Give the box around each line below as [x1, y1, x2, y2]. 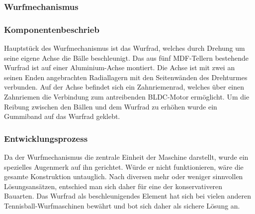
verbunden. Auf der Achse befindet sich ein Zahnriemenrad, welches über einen [4, 82, 245, 92]
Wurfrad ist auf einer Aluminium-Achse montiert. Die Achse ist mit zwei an [4, 62, 235, 73]
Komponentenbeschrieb [4, 23, 99, 35]
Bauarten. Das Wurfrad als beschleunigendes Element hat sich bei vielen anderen [4, 191, 251, 201]
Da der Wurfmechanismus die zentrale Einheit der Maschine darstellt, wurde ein [4, 152, 249, 162]
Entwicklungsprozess [4, 132, 88, 144]
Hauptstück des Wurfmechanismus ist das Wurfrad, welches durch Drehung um [4, 43, 245, 53]
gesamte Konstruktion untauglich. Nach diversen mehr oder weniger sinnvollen [4, 171, 243, 182]
